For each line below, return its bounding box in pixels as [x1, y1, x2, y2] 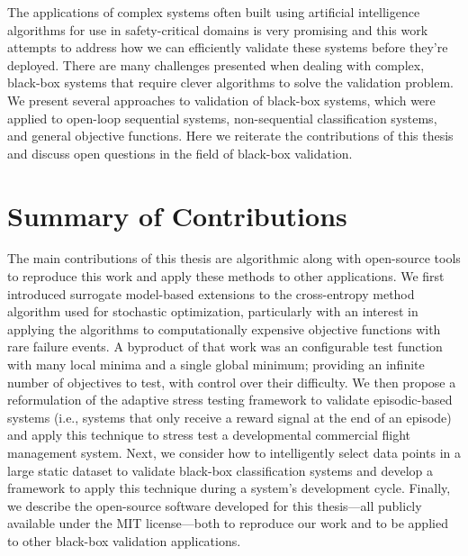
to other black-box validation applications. [7, 531, 241, 550]
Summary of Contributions [7, 196, 347, 233]
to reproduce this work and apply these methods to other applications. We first [7, 267, 445, 286]
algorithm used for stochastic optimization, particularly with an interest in [7, 302, 418, 321]
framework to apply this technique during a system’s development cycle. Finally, [7, 479, 451, 497]
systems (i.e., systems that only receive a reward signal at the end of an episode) [7, 407, 452, 426]
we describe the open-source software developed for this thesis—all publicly [7, 496, 422, 515]
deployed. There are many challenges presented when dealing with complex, [7, 55, 425, 74]
